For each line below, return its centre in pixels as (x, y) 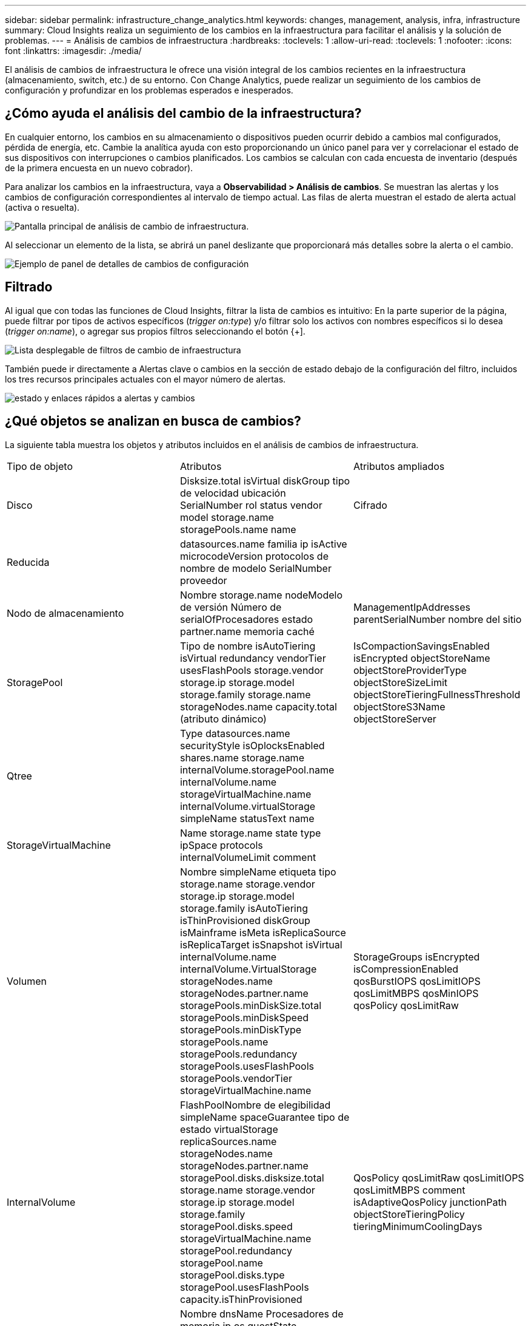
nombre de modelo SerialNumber (255, 568)
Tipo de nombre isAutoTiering (248, 646)
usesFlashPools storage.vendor (252, 670)
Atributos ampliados (399, 466)
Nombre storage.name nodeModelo (261, 595)
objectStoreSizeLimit (400, 682)
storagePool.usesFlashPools (244, 1287)
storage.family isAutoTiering (244, 908)
